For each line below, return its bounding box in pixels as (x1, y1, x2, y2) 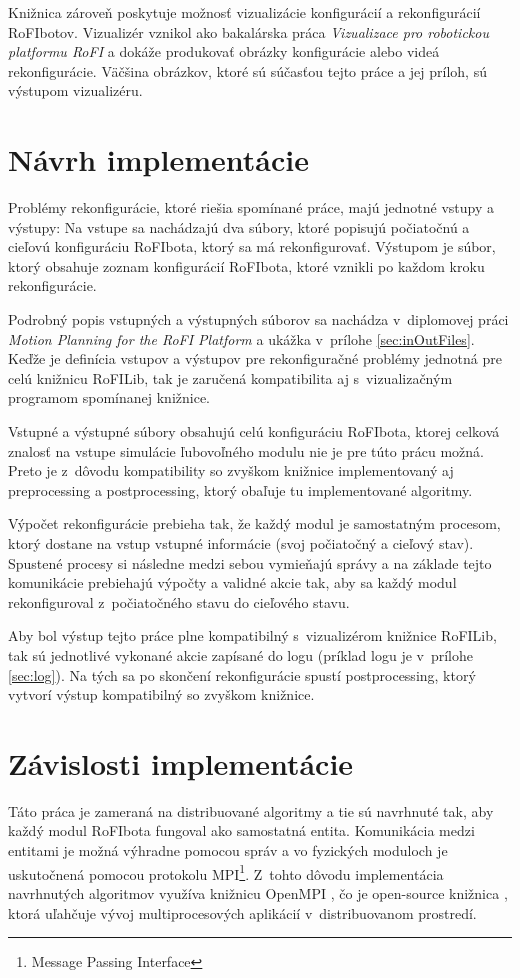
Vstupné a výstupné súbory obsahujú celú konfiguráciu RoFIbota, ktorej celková (8, 421, 500, 442)
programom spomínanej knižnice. (8, 387, 211, 408)
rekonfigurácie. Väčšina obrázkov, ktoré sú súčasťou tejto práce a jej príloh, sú (8, 60, 487, 81)
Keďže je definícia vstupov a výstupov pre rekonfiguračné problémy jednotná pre (8, 348, 502, 369)
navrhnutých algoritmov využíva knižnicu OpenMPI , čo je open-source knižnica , (8, 882, 508, 903)
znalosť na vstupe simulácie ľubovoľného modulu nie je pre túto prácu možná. (8, 440, 484, 461)
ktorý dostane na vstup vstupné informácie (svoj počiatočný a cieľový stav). (8, 533, 474, 553)
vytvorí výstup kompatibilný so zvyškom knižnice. (8, 684, 315, 705)
